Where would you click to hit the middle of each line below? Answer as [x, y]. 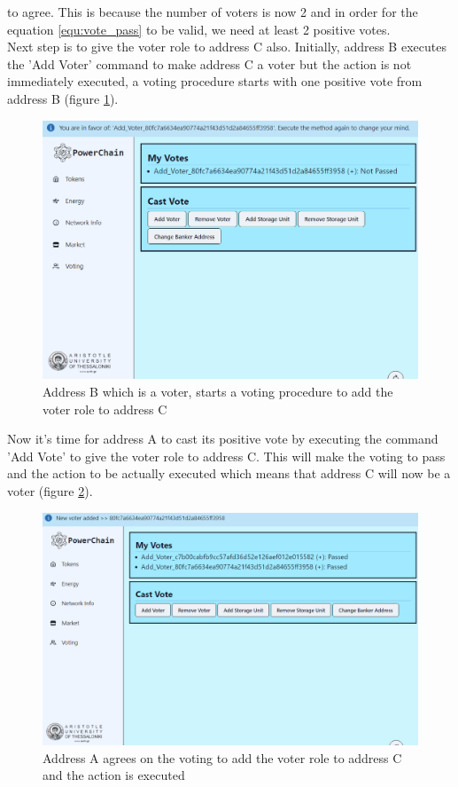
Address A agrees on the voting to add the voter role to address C [222, 757]
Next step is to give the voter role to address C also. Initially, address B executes [227, 47]
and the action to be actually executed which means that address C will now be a [229, 473]
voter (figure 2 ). [50, 491]
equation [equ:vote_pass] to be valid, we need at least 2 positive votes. [199, 29]
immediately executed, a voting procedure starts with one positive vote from [215, 81]
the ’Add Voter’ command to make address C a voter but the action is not [210, 63]
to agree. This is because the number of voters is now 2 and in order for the [213, 12]
